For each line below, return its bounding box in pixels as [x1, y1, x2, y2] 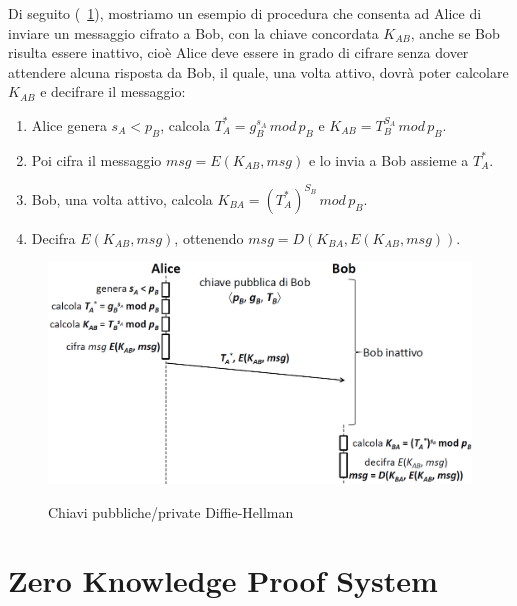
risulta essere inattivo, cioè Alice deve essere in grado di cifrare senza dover [8, 42, 469, 63]
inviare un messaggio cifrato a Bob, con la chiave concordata [8, 22, 379, 43]
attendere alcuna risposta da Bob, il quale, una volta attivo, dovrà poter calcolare [8, 61, 509, 82]
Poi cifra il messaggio [31, 149, 162, 170]
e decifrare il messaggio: [40, 81, 186, 102]
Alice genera [31, 114, 107, 135]
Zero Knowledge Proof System [8, 560, 438, 601]
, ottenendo [174, 227, 244, 248]
